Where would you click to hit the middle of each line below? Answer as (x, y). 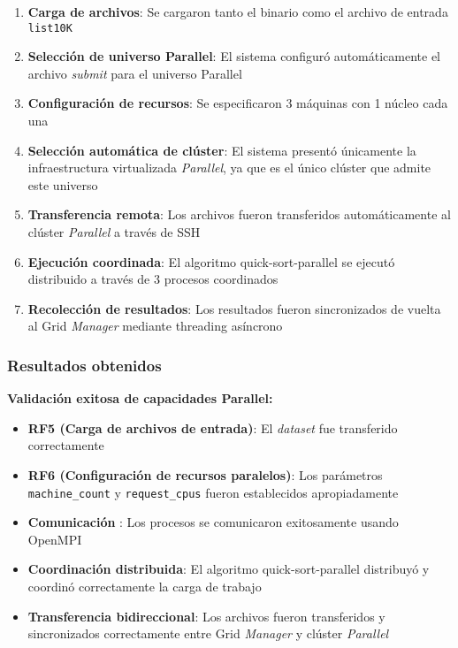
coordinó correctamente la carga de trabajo (145, 586)
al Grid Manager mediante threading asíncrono (155, 326)
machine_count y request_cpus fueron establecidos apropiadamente (213, 492)
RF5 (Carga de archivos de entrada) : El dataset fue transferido (213, 427)
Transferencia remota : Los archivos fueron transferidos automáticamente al (239, 214)
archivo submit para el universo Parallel (135, 73)
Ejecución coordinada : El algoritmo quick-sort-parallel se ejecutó (211, 261)
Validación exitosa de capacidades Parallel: (140, 398)
